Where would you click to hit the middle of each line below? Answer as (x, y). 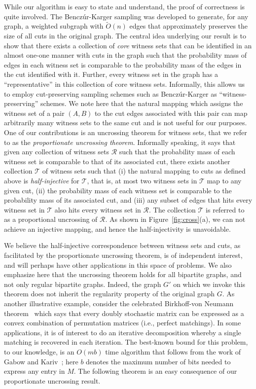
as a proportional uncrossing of (51, 219)
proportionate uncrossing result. (52, 380)
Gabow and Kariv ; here (41, 361)
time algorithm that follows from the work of (173, 352)
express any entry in (35, 371)
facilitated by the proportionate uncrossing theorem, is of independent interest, (123, 255)
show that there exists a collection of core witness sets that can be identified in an (128, 45)
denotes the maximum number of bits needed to (158, 361)
